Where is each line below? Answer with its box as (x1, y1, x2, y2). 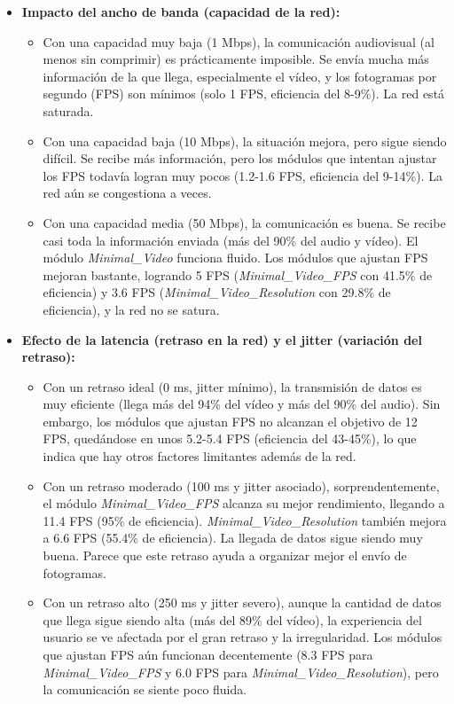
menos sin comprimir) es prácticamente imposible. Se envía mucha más (43, 50, 429, 68)
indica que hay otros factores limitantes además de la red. (43, 447, 356, 465)
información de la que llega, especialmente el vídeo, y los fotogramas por (43, 66, 437, 85)
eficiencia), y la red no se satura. (43, 300, 220, 318)
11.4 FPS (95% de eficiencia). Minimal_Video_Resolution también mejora (43, 511, 447, 529)
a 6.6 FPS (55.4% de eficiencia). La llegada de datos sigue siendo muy (43, 528, 423, 547)
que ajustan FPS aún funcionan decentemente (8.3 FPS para (43, 645, 373, 663)
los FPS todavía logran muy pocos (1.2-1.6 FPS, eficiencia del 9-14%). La (43, 166, 442, 184)
